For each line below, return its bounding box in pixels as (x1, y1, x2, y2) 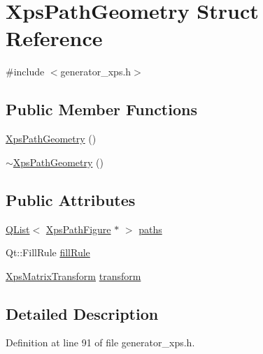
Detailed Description (6, 302, 159, 324)
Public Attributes (6, 189, 136, 210)
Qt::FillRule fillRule (6, 245, 90, 260)
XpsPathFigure (45, 221, 111, 236)
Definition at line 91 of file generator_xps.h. (6, 335, 195, 350)
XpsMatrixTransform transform (6, 268, 141, 283)
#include (6, 64, 45, 79)
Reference (6, 24, 103, 52)
